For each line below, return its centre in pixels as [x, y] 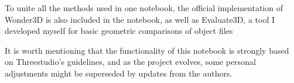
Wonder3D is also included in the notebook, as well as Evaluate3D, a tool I [140, 19]
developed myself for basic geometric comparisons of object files [119, 31]
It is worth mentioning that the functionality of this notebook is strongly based [147, 50]
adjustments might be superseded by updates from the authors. [119, 73]
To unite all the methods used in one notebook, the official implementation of [144, 8]
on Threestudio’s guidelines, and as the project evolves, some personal [130, 62]
